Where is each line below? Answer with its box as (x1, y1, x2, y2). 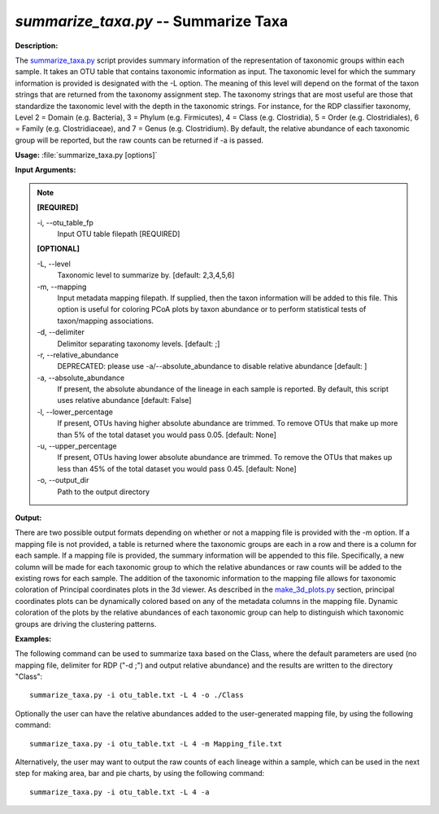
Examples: (15, 633, 52, 643)
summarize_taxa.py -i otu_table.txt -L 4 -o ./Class (29, 690, 244, 700)
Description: (15, 41, 59, 50)
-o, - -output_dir (37, 475, 89, 485)
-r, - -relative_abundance (37, 350, 120, 360)
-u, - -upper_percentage (37, 441, 117, 451)
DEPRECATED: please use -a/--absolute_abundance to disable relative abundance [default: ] (57, 361, 367, 371)
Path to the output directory (57, 487, 150, 497)
